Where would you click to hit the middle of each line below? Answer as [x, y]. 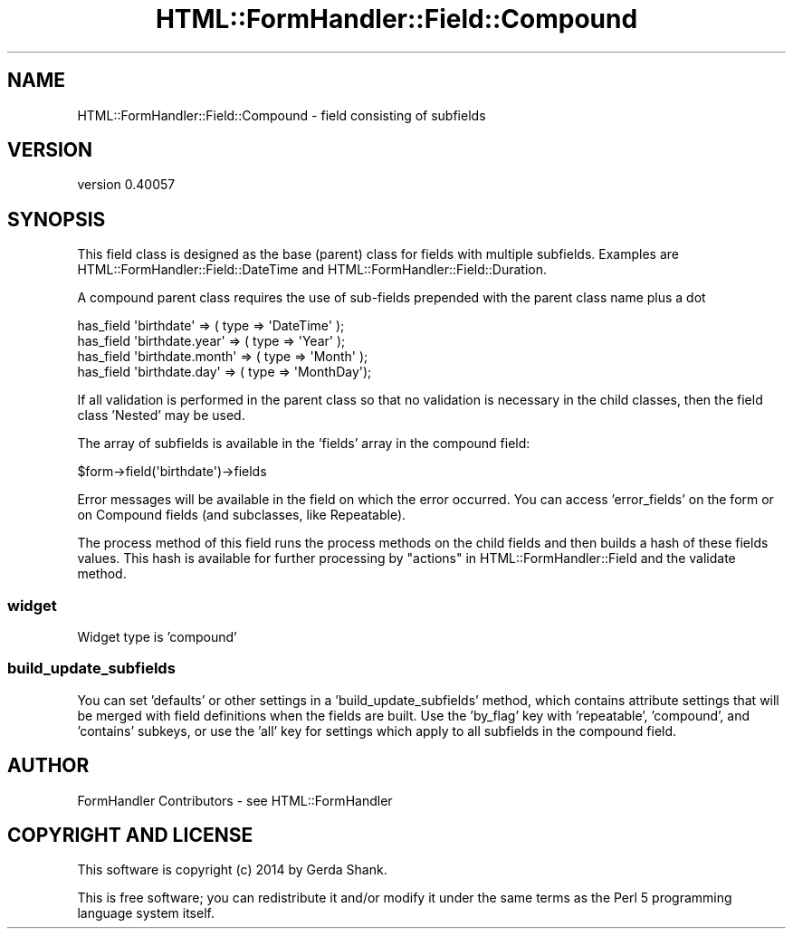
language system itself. [146, 913]
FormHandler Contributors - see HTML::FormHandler [235, 800]
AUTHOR [48, 766]
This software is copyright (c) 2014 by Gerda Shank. [232, 870]
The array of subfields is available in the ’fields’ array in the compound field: [304, 444]
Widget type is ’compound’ [157, 637]
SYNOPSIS [57, 219]
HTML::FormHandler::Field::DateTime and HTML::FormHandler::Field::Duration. [312, 270]
